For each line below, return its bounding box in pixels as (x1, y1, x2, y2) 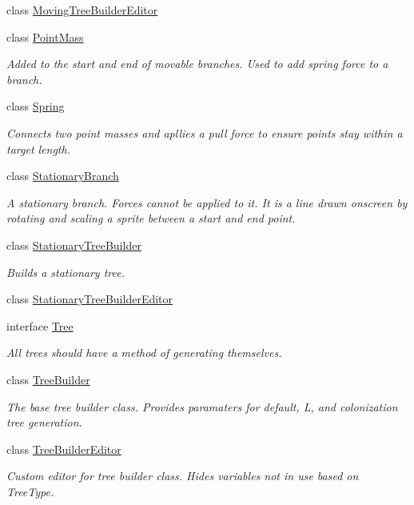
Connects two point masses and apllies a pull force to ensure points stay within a (6, 124, 403, 141)
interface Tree (6, 317, 74, 334)
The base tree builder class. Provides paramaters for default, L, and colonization (6, 398, 398, 415)
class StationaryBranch (6, 167, 119, 184)
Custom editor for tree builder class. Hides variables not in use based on (6, 467, 359, 484)
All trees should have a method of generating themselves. (6, 344, 282, 361)
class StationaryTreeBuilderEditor (6, 291, 173, 307)
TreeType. (6, 483, 54, 499)
